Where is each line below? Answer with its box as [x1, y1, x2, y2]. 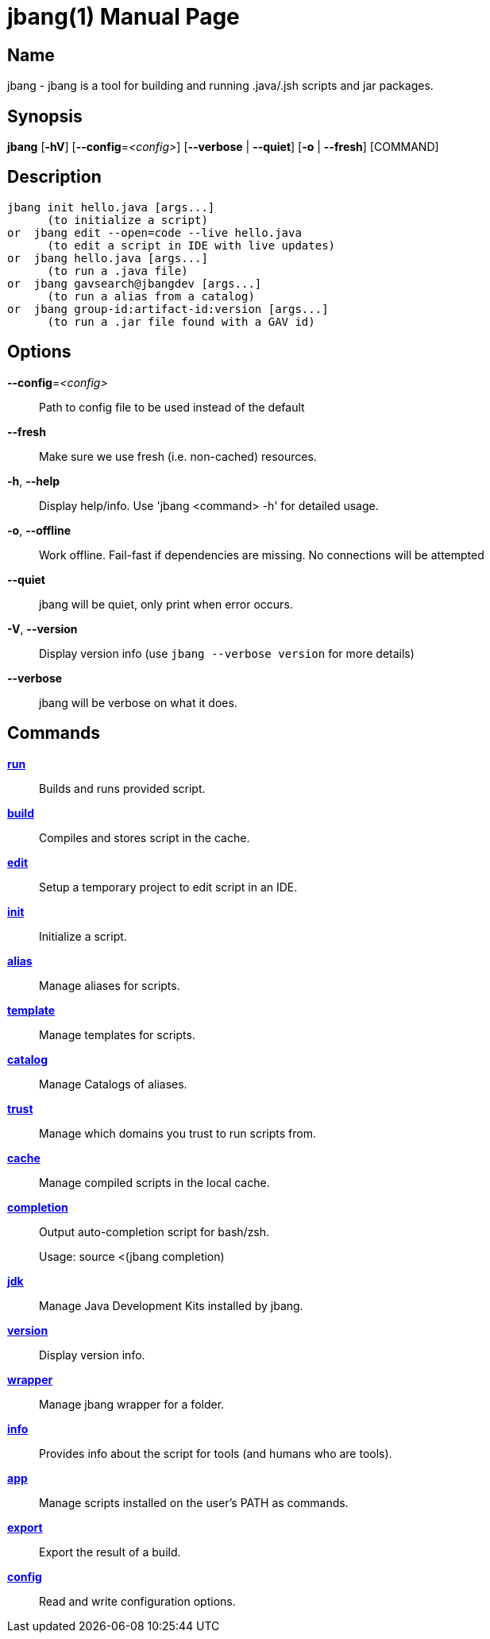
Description [7, 167, 102, 187]
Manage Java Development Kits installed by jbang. [39, 1298, 303, 1312]
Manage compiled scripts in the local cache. [39, 1175, 270, 1189]
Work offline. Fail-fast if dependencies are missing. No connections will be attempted [39, 547, 484, 562]
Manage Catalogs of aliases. [39, 1077, 187, 1091]
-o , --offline [7, 523, 71, 537]
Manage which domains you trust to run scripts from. [39, 1126, 316, 1140]
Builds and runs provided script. [39, 781, 206, 795]
